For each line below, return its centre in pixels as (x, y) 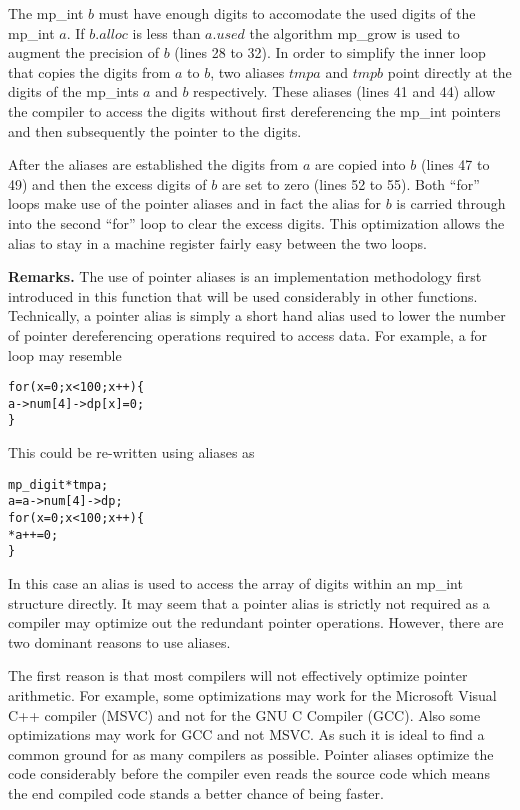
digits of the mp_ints (73, 91)
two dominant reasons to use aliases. (119, 641)
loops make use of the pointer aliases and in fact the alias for (195, 203)
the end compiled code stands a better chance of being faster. (196, 792)
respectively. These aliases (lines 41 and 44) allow (344, 91)
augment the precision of (84, 52)
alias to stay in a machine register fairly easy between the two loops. (217, 242)
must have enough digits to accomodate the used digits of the (287, 13)
